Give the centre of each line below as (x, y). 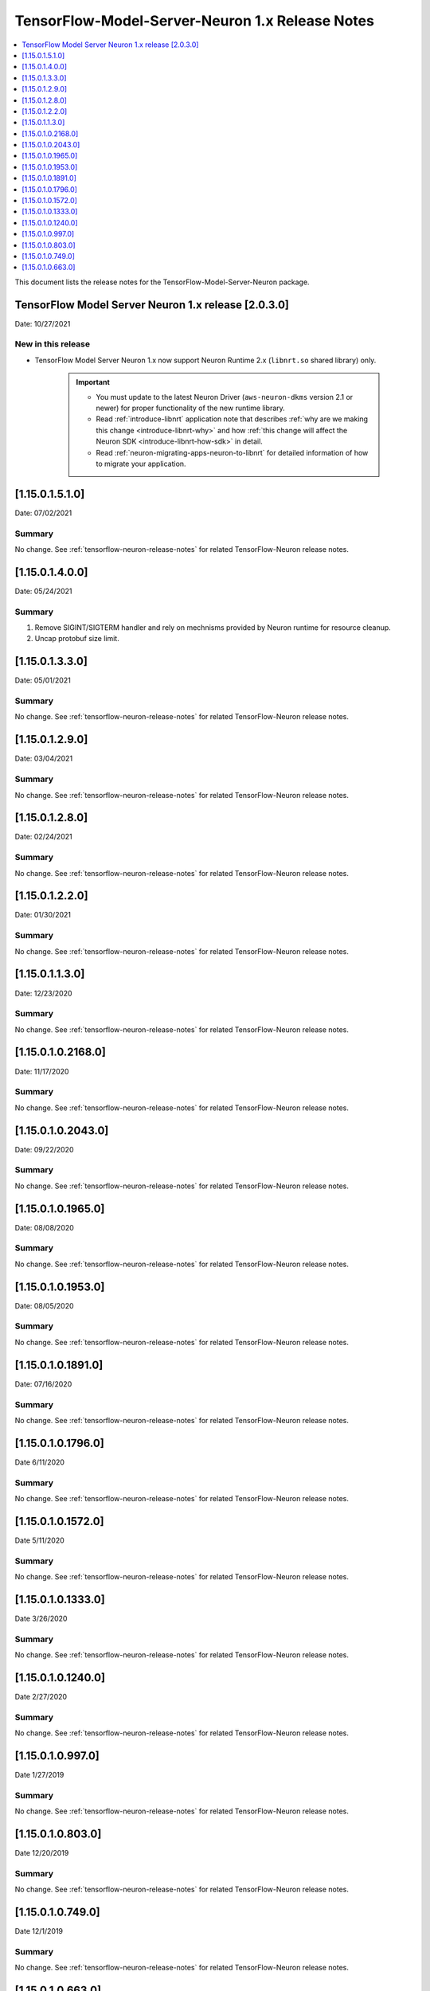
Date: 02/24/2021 (43, 837)
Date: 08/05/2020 (45, 1305)
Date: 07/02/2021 (43, 513)
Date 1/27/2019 (39, 1774)
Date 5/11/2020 (40, 1540)
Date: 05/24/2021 (43, 591)
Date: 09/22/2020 (44, 1149)
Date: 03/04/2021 (44, 759)
